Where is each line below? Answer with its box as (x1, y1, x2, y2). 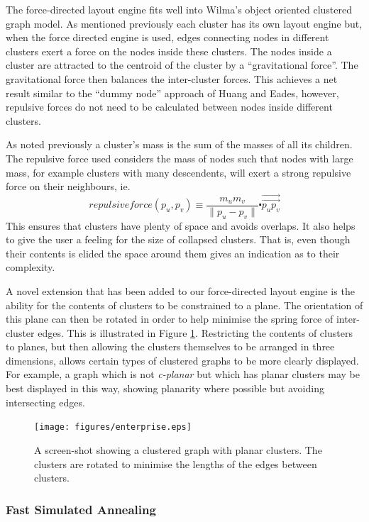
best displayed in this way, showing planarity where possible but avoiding (6, 381, 324, 396)
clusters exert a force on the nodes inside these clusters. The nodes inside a (6, 43, 332, 58)
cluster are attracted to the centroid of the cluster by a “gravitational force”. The (6, 57, 358, 72)
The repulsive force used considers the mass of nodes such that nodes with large (6, 150, 353, 165)
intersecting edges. (6, 394, 85, 409)
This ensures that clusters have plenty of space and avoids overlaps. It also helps (6, 218, 356, 233)
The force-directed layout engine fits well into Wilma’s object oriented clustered (6, 2, 353, 16)
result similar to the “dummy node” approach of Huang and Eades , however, (6, 85, 339, 100)
